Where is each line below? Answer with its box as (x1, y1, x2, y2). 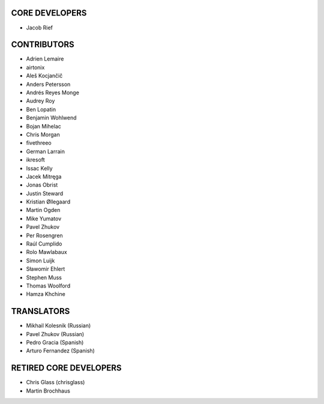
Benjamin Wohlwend (26, 114, 77, 121)
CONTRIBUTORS (11, 40, 74, 50)
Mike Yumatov (26, 215, 62, 222)
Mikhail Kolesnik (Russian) (26, 322, 91, 330)
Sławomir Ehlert (26, 265, 65, 273)
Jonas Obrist (26, 181, 58, 188)
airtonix (26, 64, 45, 71)
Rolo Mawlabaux (26, 249, 67, 256)
